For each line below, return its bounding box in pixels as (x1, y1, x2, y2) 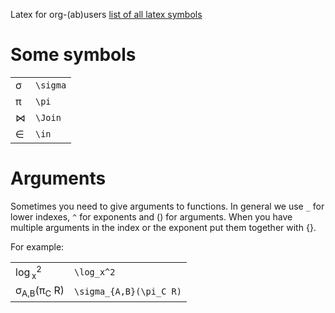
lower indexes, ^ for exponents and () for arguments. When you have (10, 210, 293, 223)
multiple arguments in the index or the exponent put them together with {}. (10, 221, 317, 233)
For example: (10, 240, 65, 253)
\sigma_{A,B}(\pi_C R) (74, 285, 182, 297)
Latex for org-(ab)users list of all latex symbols (10, 9, 203, 20)
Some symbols (10, 44, 137, 66)
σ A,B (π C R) (15, 284, 65, 299)
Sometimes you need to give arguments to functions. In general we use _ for (10, 200, 325, 212)
